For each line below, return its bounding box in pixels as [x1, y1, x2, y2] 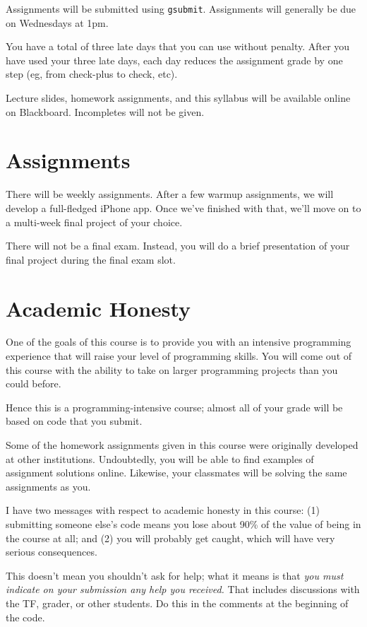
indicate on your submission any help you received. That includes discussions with [6, 582, 360, 597]
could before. [6, 376, 61, 391]
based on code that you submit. [6, 414, 143, 428]
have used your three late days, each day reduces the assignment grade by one [6, 52, 343, 67]
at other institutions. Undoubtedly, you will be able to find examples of [6, 451, 314, 466]
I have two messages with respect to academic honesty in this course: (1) [6, 503, 320, 517]
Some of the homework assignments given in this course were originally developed [6, 438, 359, 452]
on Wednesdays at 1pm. [6, 15, 109, 30]
